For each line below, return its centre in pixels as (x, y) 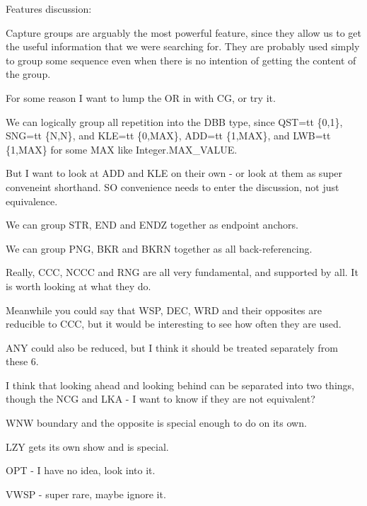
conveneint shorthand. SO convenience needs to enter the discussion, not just (173, 186)
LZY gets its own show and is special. (87, 446)
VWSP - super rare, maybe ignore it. (86, 494)
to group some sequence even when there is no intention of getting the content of (181, 60)
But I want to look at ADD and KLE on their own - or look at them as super (174, 173)
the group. (28, 74)
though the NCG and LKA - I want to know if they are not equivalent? (161, 399)
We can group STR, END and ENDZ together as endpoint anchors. (152, 225)
